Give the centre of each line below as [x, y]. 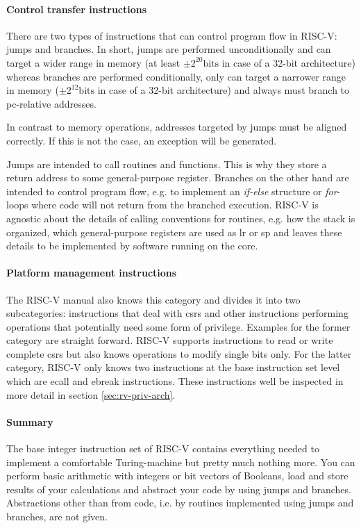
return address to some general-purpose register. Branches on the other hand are [178, 178]
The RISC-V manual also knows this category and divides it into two [153, 299]
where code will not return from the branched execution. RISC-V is [175, 205]
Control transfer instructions [77, 9]
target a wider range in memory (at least [93, 62]
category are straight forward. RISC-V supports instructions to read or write [170, 340]
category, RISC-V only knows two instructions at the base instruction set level [173, 367]
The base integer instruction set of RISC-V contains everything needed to [163, 448]
